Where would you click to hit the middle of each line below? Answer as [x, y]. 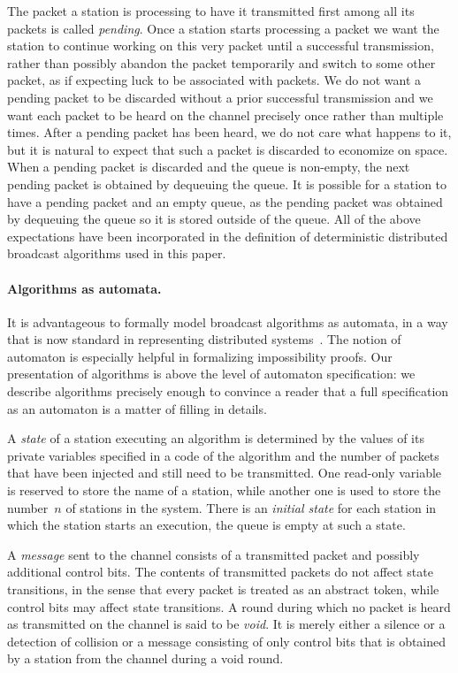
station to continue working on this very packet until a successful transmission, [221, 46]
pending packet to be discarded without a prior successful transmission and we [220, 97]
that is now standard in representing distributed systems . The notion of [204, 339]
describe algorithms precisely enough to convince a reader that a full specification [228, 391]
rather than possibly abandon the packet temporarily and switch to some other [221, 62]
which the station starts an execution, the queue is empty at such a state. [206, 525]
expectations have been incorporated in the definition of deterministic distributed [228, 236]
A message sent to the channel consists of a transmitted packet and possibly [214, 554]
